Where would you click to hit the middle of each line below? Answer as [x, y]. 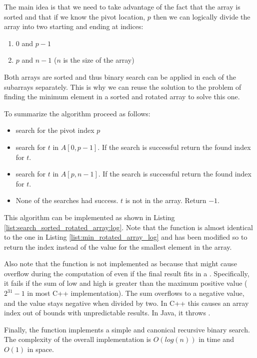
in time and [216, 339]
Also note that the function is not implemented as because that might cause [120, 263]
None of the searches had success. [67, 200]
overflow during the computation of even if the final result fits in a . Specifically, [127, 273]
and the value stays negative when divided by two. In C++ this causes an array [126, 303]
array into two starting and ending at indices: [74, 26]
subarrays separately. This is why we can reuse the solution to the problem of [123, 86]
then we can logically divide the [202, 16]
